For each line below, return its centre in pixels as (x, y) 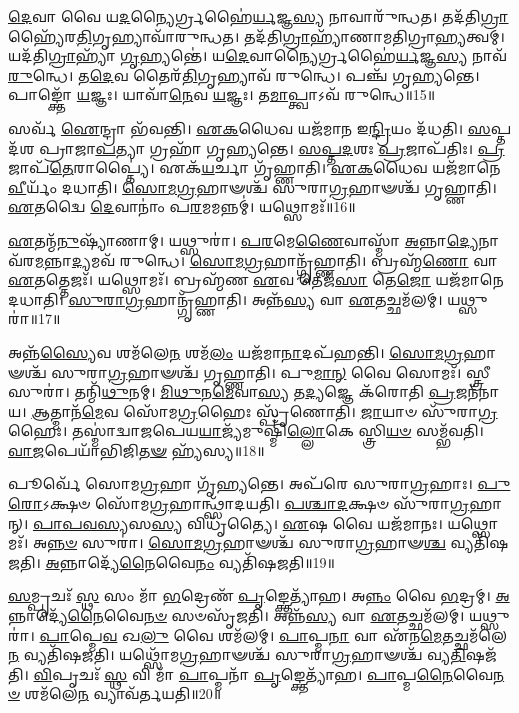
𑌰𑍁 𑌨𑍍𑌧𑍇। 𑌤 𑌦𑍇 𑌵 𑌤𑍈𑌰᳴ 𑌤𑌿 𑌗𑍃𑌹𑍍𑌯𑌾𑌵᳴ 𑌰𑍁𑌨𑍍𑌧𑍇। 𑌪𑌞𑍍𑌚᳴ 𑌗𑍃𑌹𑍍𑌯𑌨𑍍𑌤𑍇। (244, 74)
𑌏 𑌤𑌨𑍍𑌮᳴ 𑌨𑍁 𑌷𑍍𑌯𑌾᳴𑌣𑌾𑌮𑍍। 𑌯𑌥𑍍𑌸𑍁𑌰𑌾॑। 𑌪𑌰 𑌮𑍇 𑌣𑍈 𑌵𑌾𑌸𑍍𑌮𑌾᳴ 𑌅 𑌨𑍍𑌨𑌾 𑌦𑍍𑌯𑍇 (243, 239)
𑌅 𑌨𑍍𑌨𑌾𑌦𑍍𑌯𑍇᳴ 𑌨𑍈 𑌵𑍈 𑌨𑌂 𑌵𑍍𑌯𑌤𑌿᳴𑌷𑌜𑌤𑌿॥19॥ (190, 561)
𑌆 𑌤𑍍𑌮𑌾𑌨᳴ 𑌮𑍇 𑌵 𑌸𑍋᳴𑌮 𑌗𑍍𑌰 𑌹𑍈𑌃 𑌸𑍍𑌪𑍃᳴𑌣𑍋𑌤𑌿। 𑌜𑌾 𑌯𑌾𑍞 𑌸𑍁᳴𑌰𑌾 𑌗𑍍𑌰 (264, 410)
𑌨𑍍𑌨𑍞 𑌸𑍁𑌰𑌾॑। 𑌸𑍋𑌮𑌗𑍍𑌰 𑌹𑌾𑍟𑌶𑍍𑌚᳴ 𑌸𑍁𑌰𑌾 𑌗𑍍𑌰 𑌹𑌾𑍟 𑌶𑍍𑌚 (246, 542)
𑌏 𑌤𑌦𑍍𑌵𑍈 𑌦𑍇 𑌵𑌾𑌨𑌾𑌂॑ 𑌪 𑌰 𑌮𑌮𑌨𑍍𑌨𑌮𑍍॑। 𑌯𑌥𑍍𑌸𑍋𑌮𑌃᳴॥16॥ (182, 206)
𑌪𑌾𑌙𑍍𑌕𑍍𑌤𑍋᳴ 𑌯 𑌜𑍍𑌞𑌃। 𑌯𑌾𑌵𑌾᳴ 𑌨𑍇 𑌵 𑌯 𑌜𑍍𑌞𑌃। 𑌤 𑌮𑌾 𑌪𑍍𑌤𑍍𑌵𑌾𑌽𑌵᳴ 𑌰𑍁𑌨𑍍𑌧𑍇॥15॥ (222, 94)
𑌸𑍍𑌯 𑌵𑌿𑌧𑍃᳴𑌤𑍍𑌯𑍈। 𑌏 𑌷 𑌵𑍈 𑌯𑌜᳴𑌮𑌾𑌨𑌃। (297, 522)
